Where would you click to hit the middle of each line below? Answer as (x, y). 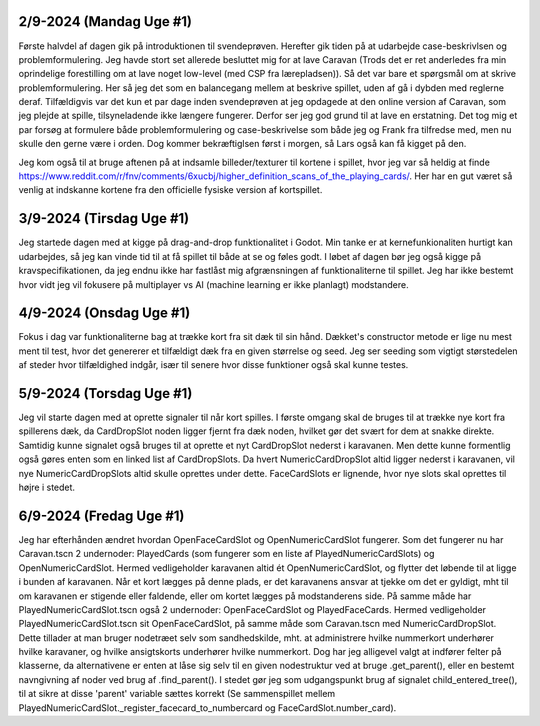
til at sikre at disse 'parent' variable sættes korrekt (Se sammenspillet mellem (177, 694)
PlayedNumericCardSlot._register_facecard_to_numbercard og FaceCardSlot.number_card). (207, 707)
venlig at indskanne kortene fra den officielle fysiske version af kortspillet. (170, 190)
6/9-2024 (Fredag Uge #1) (101, 515)
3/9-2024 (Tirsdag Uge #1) (104, 218)
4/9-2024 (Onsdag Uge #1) (104, 313)
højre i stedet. (46, 487)
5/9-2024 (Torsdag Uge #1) (105, 393)
